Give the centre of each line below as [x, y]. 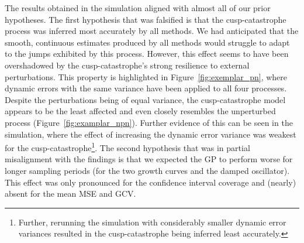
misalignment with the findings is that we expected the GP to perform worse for [149, 159]
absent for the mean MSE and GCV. [70, 194]
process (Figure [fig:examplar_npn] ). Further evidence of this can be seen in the [149, 122]
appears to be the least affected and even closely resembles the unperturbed [140, 111]
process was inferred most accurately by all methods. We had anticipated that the [152, 31]
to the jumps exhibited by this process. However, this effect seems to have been [147, 54]
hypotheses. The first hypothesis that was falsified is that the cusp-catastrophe [146, 19]
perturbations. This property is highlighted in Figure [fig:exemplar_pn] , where [146, 76]
